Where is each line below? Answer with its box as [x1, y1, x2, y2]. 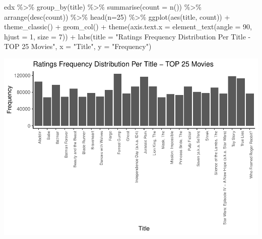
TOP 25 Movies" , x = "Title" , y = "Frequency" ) [4, 41, 152, 52]
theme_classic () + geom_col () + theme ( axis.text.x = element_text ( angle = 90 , [4, 21, 252, 32]
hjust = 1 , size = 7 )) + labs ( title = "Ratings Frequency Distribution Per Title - [4, 31, 251, 41]
